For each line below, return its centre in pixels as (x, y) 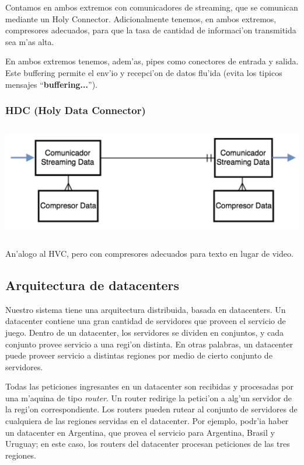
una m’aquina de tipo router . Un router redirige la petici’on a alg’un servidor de (149, 397)
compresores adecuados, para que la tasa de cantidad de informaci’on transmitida (151, 30)
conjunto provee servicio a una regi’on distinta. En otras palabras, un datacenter (149, 344)
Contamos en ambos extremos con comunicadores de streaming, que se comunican (152, 7)
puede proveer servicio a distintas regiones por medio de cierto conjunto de (139, 355)
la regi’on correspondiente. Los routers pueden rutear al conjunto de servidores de (151, 409)
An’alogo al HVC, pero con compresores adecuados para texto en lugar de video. (149, 253)
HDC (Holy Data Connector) (76, 110)
